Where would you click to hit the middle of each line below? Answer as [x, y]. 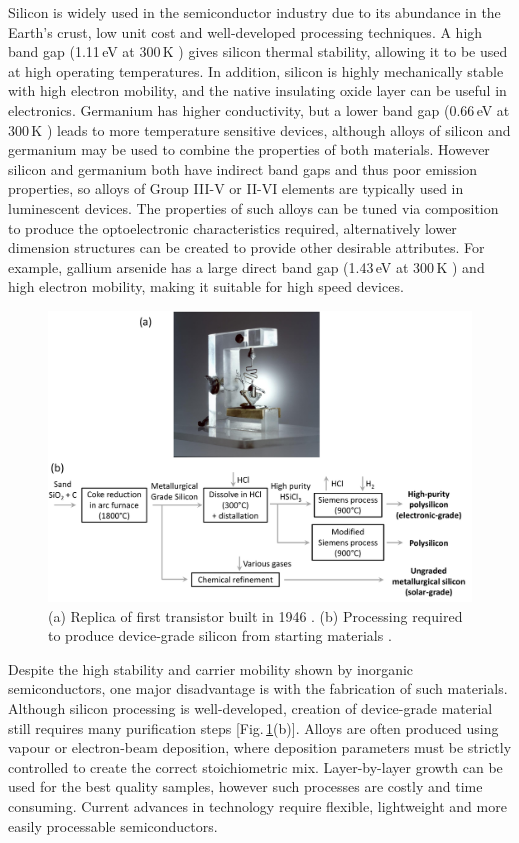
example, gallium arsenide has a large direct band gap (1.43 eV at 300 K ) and [246, 266]
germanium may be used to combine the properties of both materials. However [249, 149]
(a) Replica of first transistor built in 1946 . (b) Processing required [255, 615]
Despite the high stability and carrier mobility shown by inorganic [211, 668]
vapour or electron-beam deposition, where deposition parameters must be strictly [260, 747]
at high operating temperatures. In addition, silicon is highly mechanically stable [256, 70]
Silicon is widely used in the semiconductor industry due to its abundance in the [254, 12]
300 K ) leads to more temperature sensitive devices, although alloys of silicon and [259, 129]
